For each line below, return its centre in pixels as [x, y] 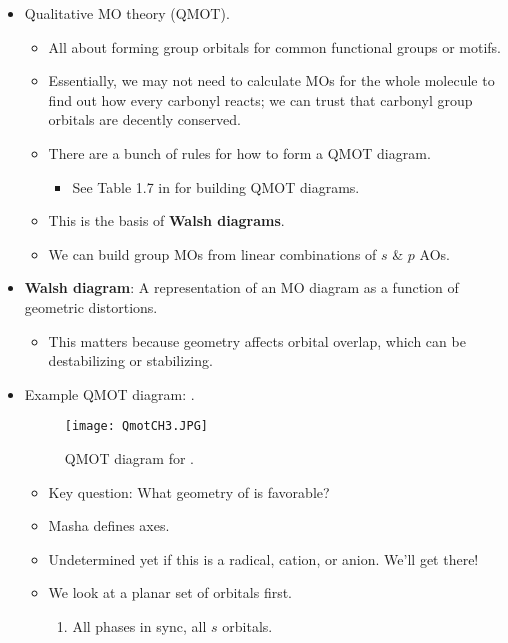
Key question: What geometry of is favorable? [189, 491]
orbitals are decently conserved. [144, 119]
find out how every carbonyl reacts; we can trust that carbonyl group [260, 99]
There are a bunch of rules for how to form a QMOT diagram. [239, 152]
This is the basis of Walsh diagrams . [166, 220]
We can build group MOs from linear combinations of [212, 253]
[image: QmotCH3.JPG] [136, 426]
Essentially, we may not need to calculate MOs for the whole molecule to [271, 80]
